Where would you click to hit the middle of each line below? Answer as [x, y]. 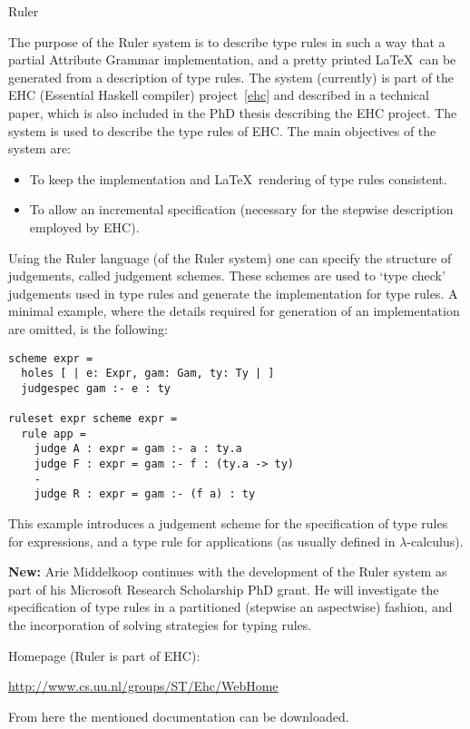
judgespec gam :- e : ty [96, 388]
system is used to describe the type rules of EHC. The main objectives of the [222, 130]
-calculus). [435, 541]
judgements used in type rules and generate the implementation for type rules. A [233, 293]
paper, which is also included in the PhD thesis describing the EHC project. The [233, 112]
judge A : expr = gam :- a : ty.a [138, 449]
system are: [40, 148]
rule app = [54, 433]
